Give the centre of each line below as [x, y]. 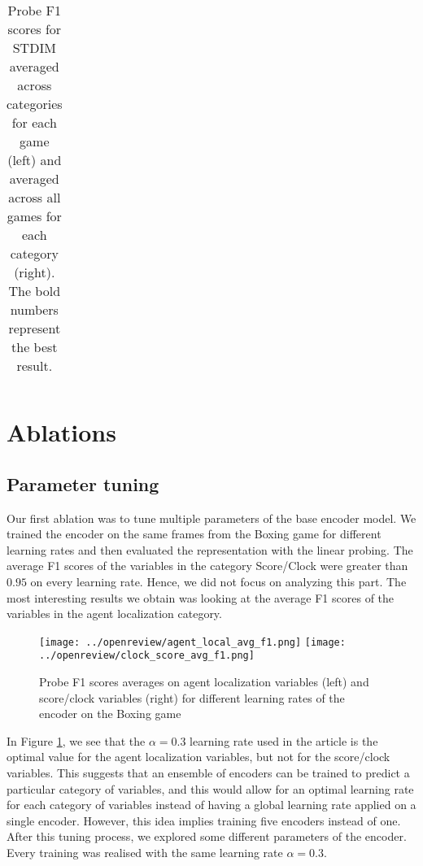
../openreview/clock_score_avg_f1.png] [147, 656]
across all [35, 197]
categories [35, 104]
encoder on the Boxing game [110, 714]
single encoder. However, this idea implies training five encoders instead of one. [204, 820]
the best [35, 347]
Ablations [61, 432]
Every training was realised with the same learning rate [145, 852]
